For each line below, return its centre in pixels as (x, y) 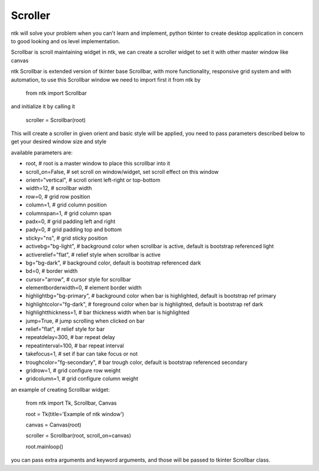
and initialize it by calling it (43, 107)
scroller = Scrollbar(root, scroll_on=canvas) (78, 435)
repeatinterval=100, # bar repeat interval (75, 346)
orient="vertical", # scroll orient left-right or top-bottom (93, 180)
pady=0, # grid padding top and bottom (74, 230)
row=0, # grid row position (58, 196)
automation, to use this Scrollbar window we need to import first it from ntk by (106, 79)
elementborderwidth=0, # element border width (84, 288)
